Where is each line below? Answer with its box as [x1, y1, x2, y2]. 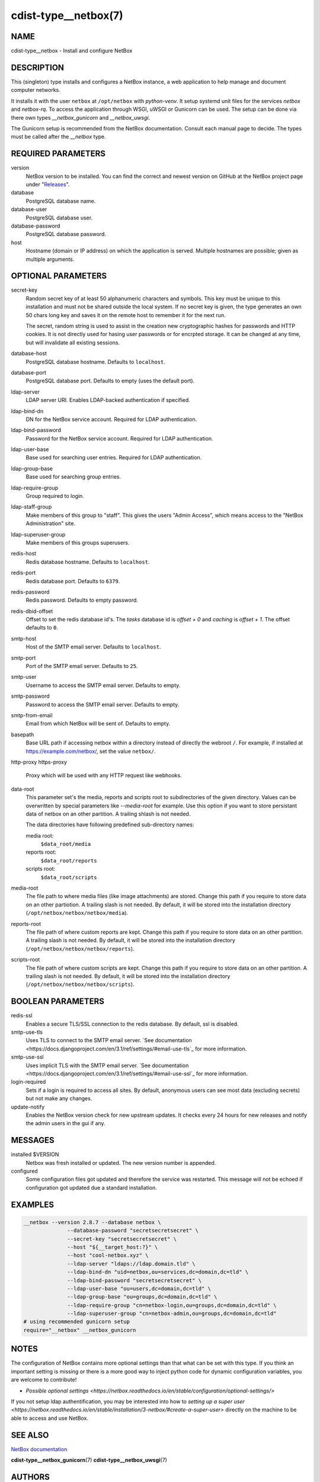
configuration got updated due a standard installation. [25, 1184, 157, 1191]
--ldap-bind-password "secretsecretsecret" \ [67, 1277, 202, 1283]
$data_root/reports [40, 857, 97, 864]
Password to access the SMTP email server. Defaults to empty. [25, 701, 180, 708]
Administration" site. [25, 520, 76, 527]
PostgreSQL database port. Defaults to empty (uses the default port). [25, 377, 195, 385]
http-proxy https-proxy [11, 758, 68, 765]
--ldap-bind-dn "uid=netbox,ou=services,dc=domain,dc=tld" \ [67, 1269, 249, 1276]
